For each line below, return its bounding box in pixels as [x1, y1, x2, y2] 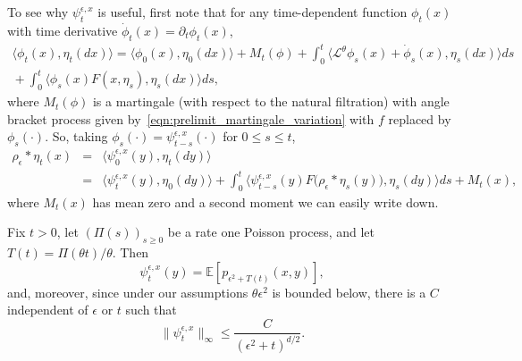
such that [125, 300, 177, 319]
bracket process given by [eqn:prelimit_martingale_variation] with [7, 109, 375, 128]
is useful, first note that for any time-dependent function [97, 3, 408, 21]
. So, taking [45, 127, 108, 146]
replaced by [388, 109, 451, 128]
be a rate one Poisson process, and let [167, 222, 375, 241]
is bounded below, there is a [272, 282, 426, 301]
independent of [7, 300, 88, 319]
